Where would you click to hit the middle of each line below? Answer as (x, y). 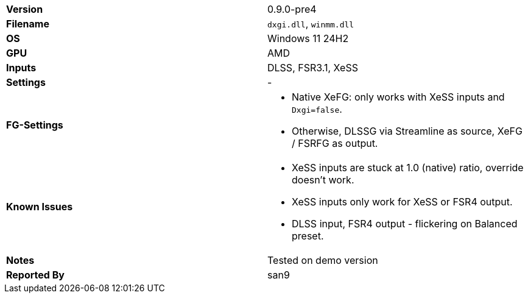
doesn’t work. (323, 180)
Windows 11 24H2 (308, 38)
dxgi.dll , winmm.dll (311, 24)
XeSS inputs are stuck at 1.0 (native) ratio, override (408, 168)
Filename (28, 24)
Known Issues (40, 207)
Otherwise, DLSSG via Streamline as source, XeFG (407, 131)
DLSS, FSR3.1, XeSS (313, 68)
